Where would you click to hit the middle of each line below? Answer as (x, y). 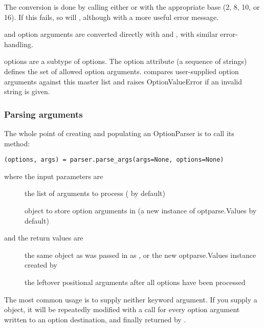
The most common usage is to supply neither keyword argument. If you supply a (131, 299)
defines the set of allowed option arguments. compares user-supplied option (122, 71)
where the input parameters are (54, 176)
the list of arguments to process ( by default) (95, 193)
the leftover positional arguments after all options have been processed (135, 282)
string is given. (27, 91)
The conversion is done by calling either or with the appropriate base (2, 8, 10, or (132, 7)
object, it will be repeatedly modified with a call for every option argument (122, 309)
